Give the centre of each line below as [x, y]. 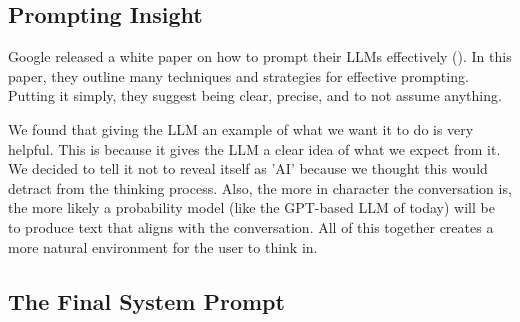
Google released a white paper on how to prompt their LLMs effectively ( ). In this [260, 56]
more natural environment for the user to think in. [163, 246]
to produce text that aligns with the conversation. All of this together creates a [251, 226]
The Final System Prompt [146, 300]
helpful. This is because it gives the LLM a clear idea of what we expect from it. [254, 148]
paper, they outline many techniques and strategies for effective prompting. [238, 75]
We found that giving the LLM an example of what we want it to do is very [241, 128]
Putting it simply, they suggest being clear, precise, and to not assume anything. [255, 95]
